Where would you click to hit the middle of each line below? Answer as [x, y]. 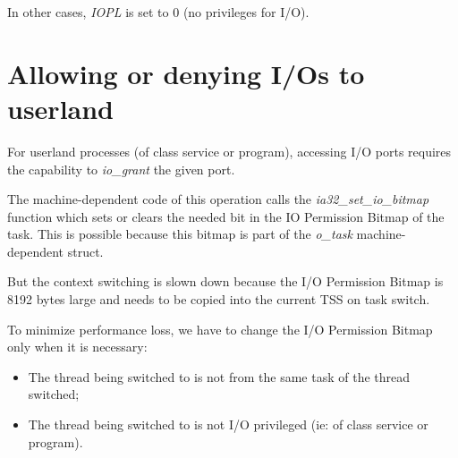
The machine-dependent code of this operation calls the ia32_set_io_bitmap [218, 199]
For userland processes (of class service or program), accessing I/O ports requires [229, 151]
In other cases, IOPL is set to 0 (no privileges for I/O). [158, 12]
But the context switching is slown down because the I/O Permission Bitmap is [225, 281]
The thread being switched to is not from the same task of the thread [219, 376]
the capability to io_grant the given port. [121, 169]
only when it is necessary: [77, 347]
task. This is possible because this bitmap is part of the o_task [180, 234]
